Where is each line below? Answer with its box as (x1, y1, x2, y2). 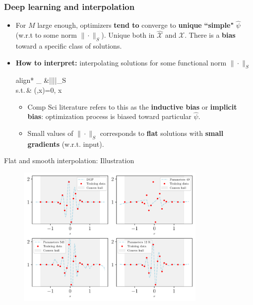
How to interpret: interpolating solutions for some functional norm (15, 57, 227, 67)
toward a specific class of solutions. (15, 41, 122, 51)
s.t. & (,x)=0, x (15, 85, 62, 95)
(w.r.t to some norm (15, 30, 77, 40)
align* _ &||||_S (15, 75, 66, 85)
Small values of (27, 128, 73, 138)
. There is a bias (185, 30, 236, 40)
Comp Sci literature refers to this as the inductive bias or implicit (27, 101, 237, 112)
